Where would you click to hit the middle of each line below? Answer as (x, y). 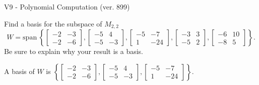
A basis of (19, 71)
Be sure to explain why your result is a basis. (74, 51)
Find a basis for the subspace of (53, 23)
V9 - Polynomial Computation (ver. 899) (67, 6)
